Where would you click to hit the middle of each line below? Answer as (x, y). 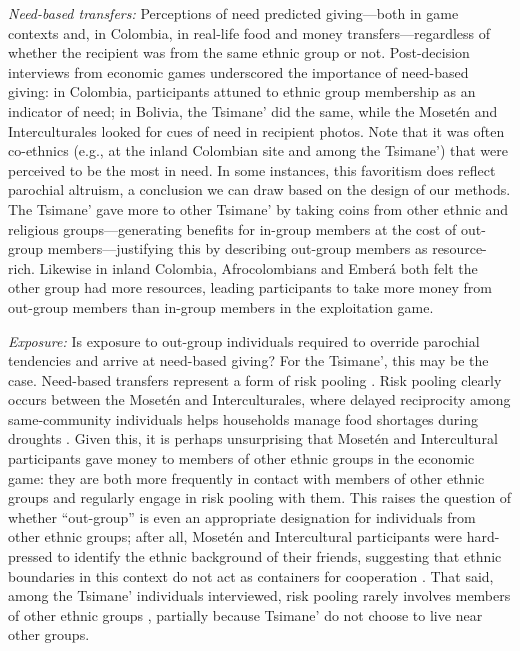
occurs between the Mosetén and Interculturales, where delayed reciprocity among (259, 399)
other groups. (49, 634)
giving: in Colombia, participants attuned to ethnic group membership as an (242, 91)
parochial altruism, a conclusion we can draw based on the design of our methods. (259, 189)
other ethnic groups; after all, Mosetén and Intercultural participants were (235, 536)
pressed (30, 556)
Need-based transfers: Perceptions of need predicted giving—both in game (233, 13)
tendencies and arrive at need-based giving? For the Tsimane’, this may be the (248, 360)
